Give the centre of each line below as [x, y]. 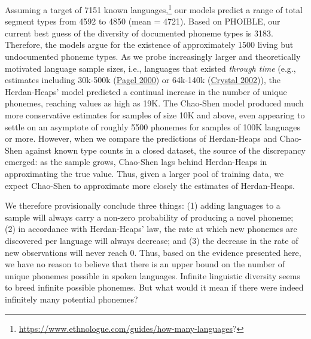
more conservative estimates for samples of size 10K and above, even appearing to [155, 115]
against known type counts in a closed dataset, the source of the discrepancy [165, 150]
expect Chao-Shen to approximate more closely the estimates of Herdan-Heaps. [150, 185]
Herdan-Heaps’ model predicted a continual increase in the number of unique [146, 91]
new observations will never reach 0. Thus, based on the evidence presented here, [153, 252]
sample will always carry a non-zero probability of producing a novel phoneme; [149, 217]
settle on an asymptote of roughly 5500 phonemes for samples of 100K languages [153, 126]
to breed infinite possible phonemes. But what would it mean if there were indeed [154, 287]
